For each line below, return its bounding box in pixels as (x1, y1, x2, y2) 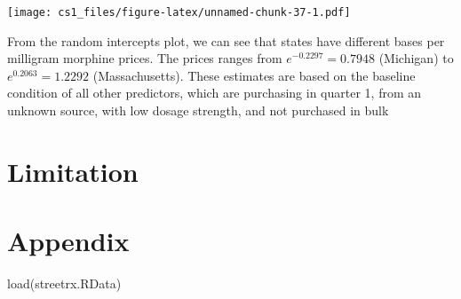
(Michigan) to (378, 49, 454, 67)
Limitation (7, 153, 139, 189)
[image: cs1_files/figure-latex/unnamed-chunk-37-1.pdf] (7, 6, 351, 19)
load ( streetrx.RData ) (7, 274, 122, 293)
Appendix (7, 223, 130, 259)
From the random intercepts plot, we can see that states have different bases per (7, 31, 445, 50)
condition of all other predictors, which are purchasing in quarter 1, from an (7, 83, 422, 102)
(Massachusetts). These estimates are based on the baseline (92, 66, 416, 84)
